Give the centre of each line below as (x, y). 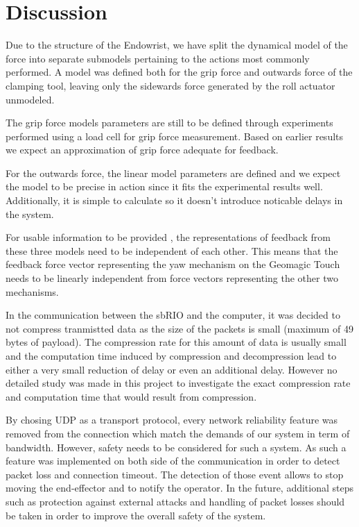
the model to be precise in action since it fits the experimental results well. (164, 186)
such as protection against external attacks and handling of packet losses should (175, 501)
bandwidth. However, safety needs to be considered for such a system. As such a (176, 447)
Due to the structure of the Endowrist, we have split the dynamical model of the (177, 45)
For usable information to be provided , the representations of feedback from (168, 237)
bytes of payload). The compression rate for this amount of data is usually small (176, 342)
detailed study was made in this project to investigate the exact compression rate (178, 383)
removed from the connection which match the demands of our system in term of (178, 433)
